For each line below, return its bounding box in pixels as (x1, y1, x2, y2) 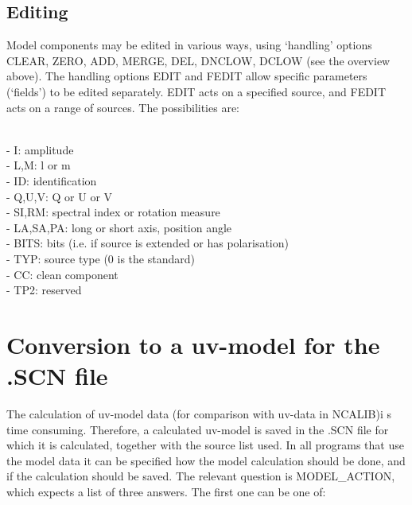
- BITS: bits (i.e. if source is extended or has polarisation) (6, 235, 289, 251)
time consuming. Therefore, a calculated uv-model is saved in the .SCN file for (6, 421, 389, 437)
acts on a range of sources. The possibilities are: (6, 99, 239, 115)
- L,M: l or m (6, 157, 71, 173)
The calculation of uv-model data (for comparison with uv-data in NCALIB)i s (6, 406, 392, 422)
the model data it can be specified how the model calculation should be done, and (6, 452, 406, 468)
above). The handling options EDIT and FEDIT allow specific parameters (6, 68, 367, 84)
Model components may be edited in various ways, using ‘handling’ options (6, 37, 372, 53)
